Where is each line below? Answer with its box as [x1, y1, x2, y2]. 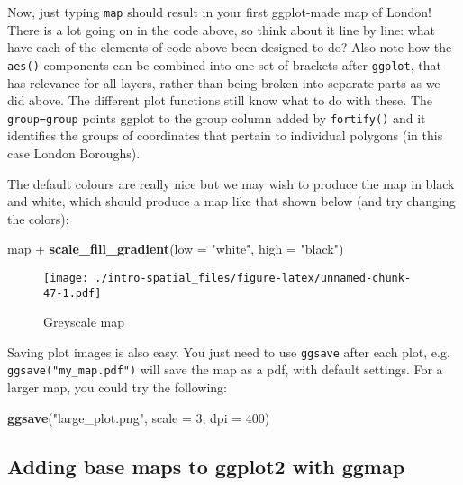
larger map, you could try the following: [7, 378, 227, 397]
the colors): [7, 209, 69, 228]
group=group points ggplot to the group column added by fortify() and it [7, 108, 426, 127]
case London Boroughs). [7, 143, 141, 162]
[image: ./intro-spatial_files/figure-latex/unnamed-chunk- [43, 271, 412, 284]
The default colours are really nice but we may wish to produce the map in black [7, 174, 455, 193]
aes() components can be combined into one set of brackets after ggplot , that [7, 55, 441, 74]
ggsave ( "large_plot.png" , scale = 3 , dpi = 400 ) [7, 408, 270, 427]
